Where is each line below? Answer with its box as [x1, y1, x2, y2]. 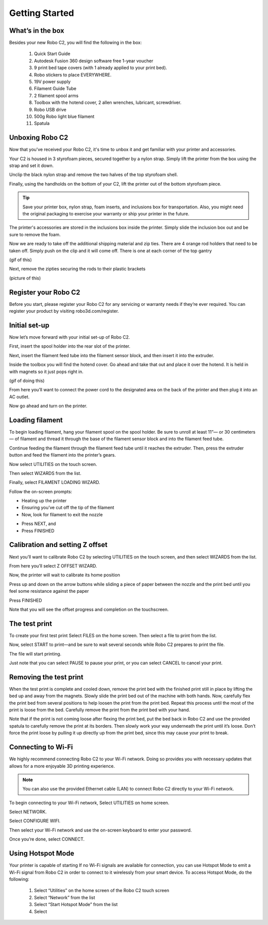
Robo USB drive [34, 106, 67, 112]
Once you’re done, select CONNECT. [9, 836, 85, 842]
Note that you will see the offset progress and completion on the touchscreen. [9, 606, 169, 612]
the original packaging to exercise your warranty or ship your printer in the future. [22, 211, 190, 216]
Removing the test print [9, 673, 84, 681]
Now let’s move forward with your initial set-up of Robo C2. [9, 334, 130, 340]
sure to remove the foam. [9, 231, 61, 237]
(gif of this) [9, 257, 32, 263]
